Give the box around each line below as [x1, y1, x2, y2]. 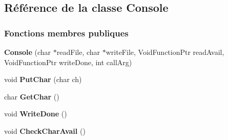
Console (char [4, 47, 51, 57]
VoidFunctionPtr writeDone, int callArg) [4, 56, 132, 67]
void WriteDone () [4, 108, 67, 119]
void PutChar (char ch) [4, 74, 82, 85]
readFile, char [56, 47, 100, 57]
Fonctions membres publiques [4, 26, 129, 39]
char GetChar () [4, 91, 59, 102]
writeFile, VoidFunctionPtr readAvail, [106, 47, 224, 57]
